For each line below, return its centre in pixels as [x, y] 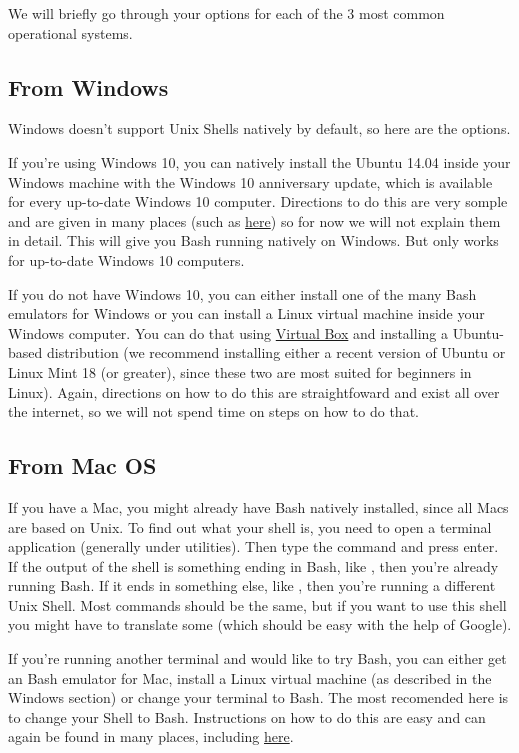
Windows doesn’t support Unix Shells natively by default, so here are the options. [259, 128]
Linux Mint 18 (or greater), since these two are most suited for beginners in [240, 371]
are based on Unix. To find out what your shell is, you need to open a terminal [250, 526]
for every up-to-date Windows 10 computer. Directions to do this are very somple [258, 201]
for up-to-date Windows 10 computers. [126, 259]
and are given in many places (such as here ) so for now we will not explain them [254, 220]
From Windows [88, 86]
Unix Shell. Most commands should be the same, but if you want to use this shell [257, 604]
